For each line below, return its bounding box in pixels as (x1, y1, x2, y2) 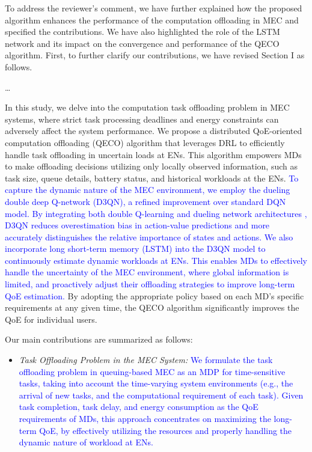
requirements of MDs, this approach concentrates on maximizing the (19, 412, 271, 424)
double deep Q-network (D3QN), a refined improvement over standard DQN (5, 195, 286, 207)
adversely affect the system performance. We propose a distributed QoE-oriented (5, 124, 302, 137)
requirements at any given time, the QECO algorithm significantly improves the (5, 301, 299, 314)
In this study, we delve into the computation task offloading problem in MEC (5, 101, 290, 114)
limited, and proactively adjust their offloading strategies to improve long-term (5, 278, 295, 290)
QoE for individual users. (5, 313, 97, 325)
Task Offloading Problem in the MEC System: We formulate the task (19, 353, 273, 366)
